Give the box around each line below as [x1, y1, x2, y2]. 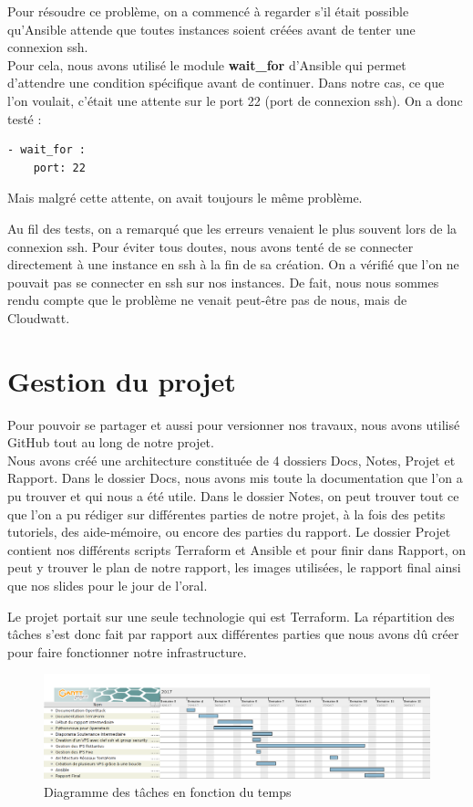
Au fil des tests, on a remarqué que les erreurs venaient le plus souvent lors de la [7, 218, 458, 237]
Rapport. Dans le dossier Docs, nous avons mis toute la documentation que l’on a [7, 468, 463, 487]
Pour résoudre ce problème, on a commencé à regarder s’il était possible [7, 2, 409, 20]
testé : [7, 109, 42, 128]
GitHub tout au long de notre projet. [7, 433, 214, 452]
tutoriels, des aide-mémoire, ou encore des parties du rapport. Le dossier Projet [7, 522, 451, 541]
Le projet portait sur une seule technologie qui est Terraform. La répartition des [7, 606, 455, 625]
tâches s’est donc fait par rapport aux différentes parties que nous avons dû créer [7, 624, 459, 644]
